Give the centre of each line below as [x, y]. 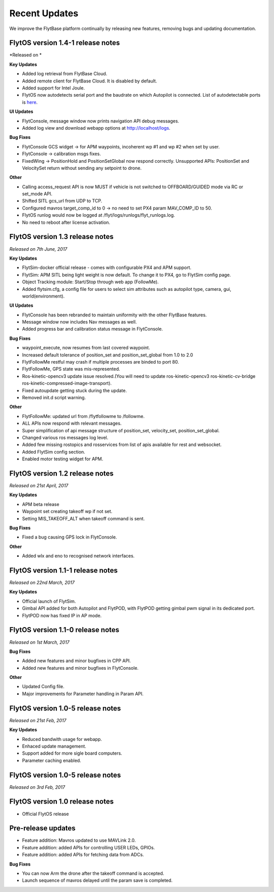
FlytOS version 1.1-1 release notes [63, 570]
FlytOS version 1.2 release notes [61, 473]
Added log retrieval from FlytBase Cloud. [65, 74]
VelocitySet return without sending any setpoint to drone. [82, 168]
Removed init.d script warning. [54, 397]
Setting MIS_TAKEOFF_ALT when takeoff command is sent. [83, 518]
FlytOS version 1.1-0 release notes [64, 630]
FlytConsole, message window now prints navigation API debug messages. [101, 121]
